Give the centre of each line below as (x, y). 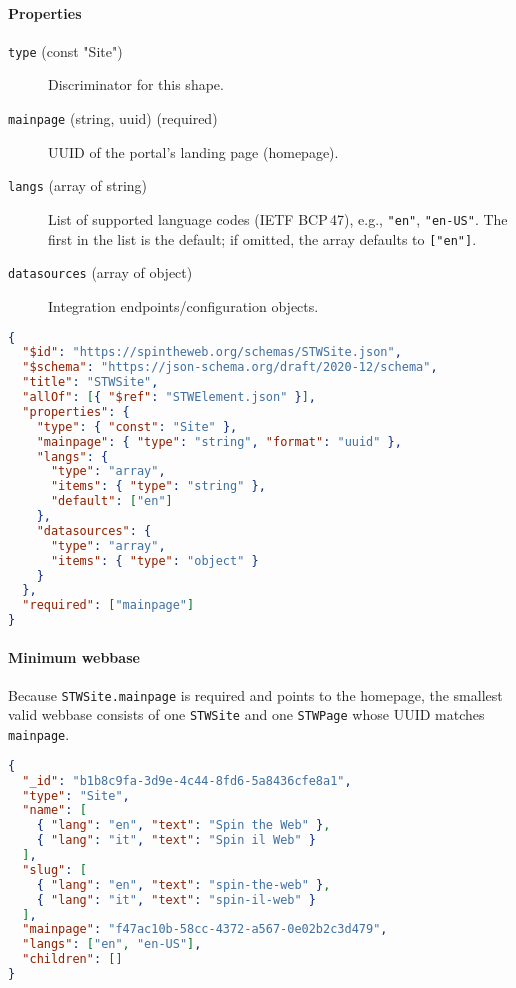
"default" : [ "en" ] (111, 501)
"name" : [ (54, 810)
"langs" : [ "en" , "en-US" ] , (112, 944)
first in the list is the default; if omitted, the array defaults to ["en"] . (262, 238)
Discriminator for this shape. (136, 84)
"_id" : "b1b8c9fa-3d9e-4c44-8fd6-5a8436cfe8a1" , (187, 780)
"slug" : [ (54, 869)
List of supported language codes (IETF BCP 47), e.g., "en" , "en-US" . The (278, 218)
